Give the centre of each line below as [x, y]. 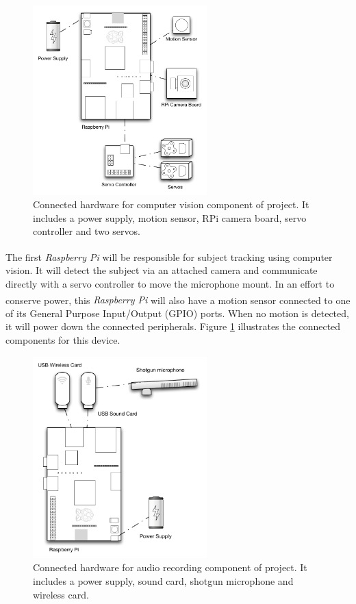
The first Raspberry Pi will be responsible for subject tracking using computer [169, 256]
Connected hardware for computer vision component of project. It [171, 204]
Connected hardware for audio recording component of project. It [170, 567]
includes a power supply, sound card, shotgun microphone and [163, 581]
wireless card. [61, 594]
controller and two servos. [87, 231]
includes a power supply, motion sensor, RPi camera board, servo [170, 217]
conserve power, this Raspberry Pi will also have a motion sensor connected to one [178, 300]
